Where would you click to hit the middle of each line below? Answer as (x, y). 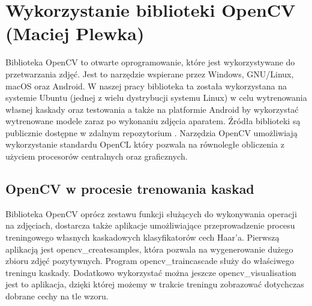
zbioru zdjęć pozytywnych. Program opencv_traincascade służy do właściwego (150, 261)
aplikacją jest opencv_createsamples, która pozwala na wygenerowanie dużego (149, 249)
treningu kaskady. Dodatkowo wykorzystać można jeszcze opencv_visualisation (151, 272)
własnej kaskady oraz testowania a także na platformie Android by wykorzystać (152, 109)
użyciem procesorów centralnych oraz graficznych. (97, 156)
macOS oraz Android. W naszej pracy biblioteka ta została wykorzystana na (146, 85)
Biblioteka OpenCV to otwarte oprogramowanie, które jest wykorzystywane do (150, 62)
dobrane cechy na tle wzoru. (57, 296)
